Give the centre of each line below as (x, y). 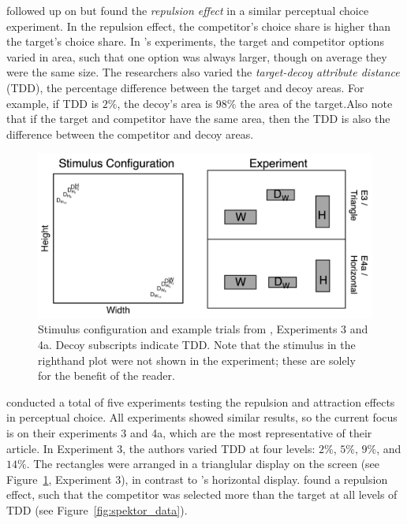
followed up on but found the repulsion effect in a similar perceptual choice (188, 10)
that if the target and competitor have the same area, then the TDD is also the (198, 119)
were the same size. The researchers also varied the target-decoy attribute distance (203, 72)
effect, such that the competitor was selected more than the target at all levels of (202, 494)
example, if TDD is (53, 103)
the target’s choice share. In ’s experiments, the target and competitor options (195, 41)
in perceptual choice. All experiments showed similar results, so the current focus (202, 417)
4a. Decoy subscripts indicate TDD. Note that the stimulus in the (197, 345)
